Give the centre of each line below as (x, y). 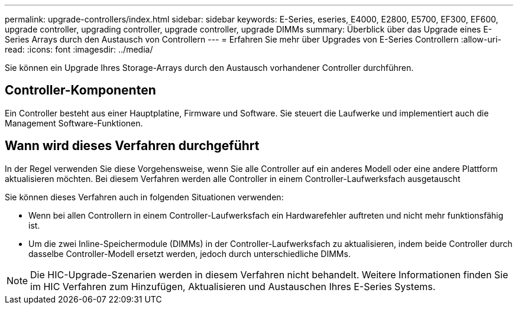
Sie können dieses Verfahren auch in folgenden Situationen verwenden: (144, 197)
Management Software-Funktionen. (74, 123)
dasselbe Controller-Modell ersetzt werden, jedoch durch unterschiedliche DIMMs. (190, 253)
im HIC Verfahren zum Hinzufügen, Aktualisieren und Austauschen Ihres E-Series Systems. (233, 286)
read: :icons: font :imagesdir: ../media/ (79, 49)
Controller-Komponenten (80, 90)
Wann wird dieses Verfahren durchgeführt (132, 146)
